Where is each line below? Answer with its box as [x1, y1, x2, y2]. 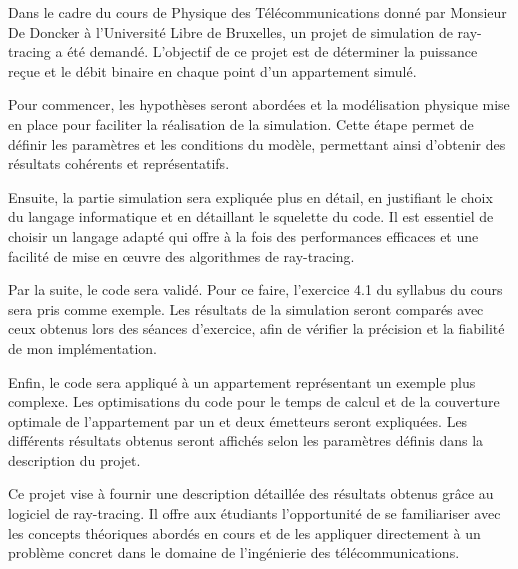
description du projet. [8, 449, 141, 470]
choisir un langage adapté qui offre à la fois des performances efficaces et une [8, 225, 479, 246]
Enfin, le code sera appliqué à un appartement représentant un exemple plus [8, 371, 476, 392]
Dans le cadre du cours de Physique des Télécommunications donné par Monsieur [8, 2, 507, 22]
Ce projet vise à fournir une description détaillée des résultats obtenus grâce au [8, 483, 494, 504]
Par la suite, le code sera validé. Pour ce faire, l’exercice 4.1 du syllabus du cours [8, 279, 503, 300]
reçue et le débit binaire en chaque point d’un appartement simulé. [8, 60, 417, 81]
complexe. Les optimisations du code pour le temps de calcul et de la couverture [8, 391, 500, 412]
